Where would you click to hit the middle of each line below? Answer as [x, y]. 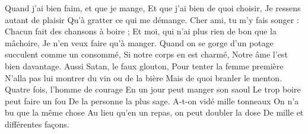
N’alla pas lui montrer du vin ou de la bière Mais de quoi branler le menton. [144, 77]
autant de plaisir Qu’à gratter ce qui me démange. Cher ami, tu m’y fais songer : [152, 19]
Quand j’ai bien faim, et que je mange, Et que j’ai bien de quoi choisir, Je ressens [153, 8]
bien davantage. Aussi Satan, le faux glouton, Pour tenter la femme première [144, 66]
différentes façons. [37, 124]
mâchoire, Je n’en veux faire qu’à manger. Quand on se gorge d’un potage [139, 42]
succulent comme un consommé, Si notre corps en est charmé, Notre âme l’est [146, 54]
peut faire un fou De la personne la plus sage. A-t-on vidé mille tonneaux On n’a [152, 100]
